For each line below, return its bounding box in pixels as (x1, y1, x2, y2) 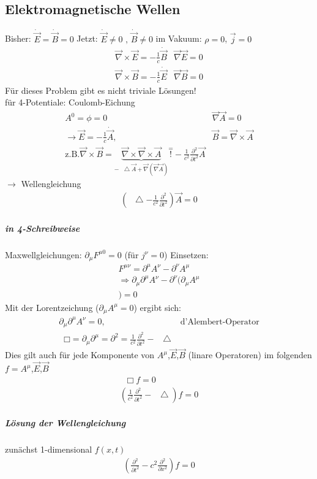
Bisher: (5, 32, 31, 45)
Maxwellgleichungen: (5, 248, 82, 261)
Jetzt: (76, 32, 98, 45)
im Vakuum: (155, 32, 202, 45)
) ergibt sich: (133, 301, 182, 313)
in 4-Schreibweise (5, 221, 80, 234)
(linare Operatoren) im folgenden (188, 348, 312, 361)
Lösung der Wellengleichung (5, 416, 126, 429)
